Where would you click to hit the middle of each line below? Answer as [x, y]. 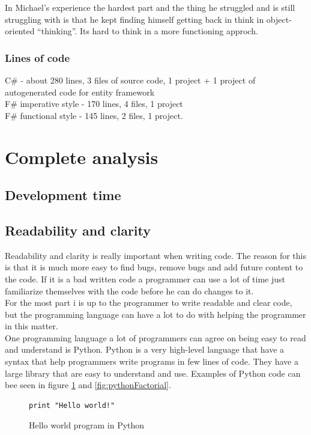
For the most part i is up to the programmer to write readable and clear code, [149, 303]
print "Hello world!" [72, 405]
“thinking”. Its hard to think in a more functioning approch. [148, 31]
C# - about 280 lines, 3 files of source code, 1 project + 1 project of [130, 80]
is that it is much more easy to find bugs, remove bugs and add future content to [154, 267]
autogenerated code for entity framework [80, 92]
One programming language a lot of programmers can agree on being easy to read [155, 337]
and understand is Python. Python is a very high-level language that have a [145, 349]
